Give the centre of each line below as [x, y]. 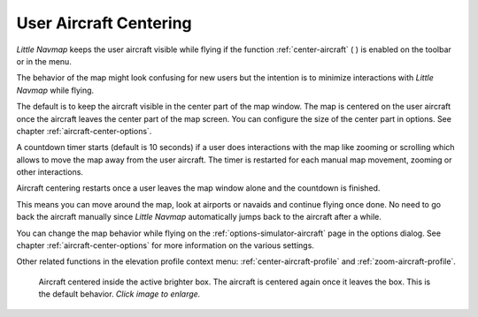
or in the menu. [44, 61]
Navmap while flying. [55, 90]
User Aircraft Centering [104, 23]
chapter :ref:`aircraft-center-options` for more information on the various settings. [165, 245]
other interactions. [50, 172]
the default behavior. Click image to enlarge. [119, 294]
